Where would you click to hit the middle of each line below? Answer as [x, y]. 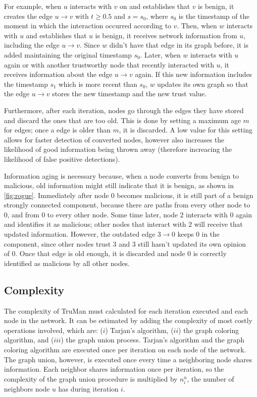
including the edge [32, 45]
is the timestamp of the [214, 16]
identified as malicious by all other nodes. [67, 263]
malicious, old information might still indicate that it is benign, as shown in [119, 185]
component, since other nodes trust [57, 243]
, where [157, 16]
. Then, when [197, 26]
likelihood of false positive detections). [62, 159]
